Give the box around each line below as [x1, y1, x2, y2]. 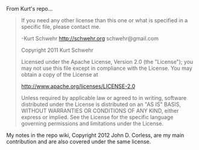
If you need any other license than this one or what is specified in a [21, 17, 188, 23]
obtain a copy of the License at [21, 71, 98, 78]
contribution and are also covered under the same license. [6, 138, 151, 145]
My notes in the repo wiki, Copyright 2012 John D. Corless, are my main [6, 132, 185, 139]
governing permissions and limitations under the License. [21, 120, 164, 127]
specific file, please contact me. [21, 23, 101, 30]
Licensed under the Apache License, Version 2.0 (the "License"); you [21, 58, 194, 65]
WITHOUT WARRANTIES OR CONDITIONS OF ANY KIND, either [21, 107, 179, 114]
